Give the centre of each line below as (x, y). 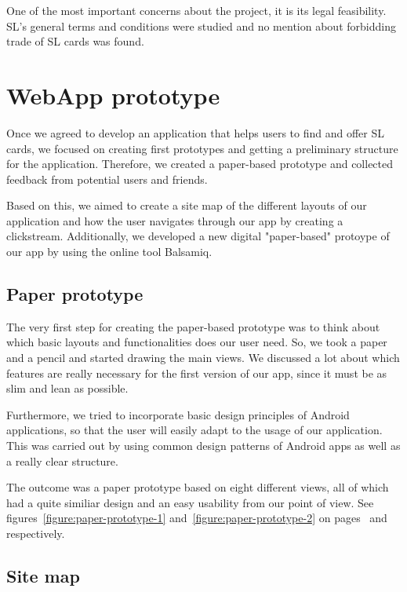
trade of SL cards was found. (75, 41)
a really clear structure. (62, 460)
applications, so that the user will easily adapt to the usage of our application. (194, 430)
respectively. (36, 533)
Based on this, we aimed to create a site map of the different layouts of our (187, 205)
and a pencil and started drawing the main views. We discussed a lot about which (203, 358)
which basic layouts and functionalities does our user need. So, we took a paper (197, 342)
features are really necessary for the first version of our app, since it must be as (197, 373)
